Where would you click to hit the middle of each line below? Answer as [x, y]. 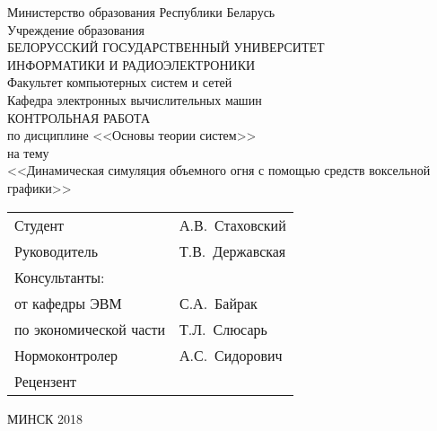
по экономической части [90, 329]
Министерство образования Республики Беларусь [141, 12]
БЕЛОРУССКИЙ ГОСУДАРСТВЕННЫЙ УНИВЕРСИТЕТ [166, 47]
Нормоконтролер [66, 355]
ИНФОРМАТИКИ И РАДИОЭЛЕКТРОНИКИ [131, 64]
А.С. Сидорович [231, 355]
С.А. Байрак [218, 303]
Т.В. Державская [232, 251]
